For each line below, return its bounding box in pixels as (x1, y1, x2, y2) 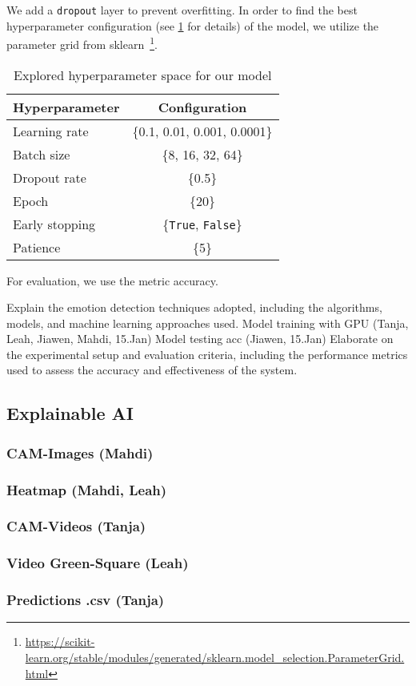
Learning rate (13, 121, 89, 140)
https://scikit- (25, 633, 95, 650)
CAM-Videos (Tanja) (6, 516, 146, 536)
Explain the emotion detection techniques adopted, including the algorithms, (6, 299, 382, 316)
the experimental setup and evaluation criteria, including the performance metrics (6, 345, 408, 362)
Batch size (13, 144, 70, 163)
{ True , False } (162, 214, 242, 233)
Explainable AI (6, 401, 134, 426)
